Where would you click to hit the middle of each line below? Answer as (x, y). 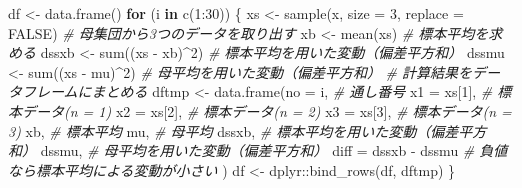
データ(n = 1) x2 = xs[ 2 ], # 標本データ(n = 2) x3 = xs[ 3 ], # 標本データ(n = (266, 110)
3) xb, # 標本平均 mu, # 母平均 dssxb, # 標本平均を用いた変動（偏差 (233, 130)
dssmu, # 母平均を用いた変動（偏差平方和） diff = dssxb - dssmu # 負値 (274, 150)
